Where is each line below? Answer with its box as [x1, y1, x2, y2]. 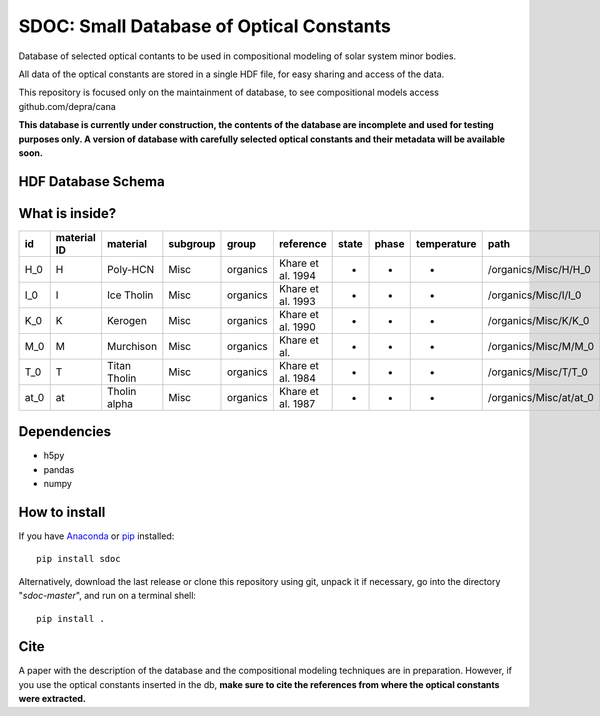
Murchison [106, 339, 158, 353]
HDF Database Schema [18, 173, 165, 190]
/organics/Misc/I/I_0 [487, 288, 582, 302]
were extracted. [18, 693, 87, 705]
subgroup [168, 236, 216, 250]
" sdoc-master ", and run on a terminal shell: [18, 590, 197, 602]
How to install [18, 503, 106, 520]
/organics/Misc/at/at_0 [487, 390, 594, 404]
